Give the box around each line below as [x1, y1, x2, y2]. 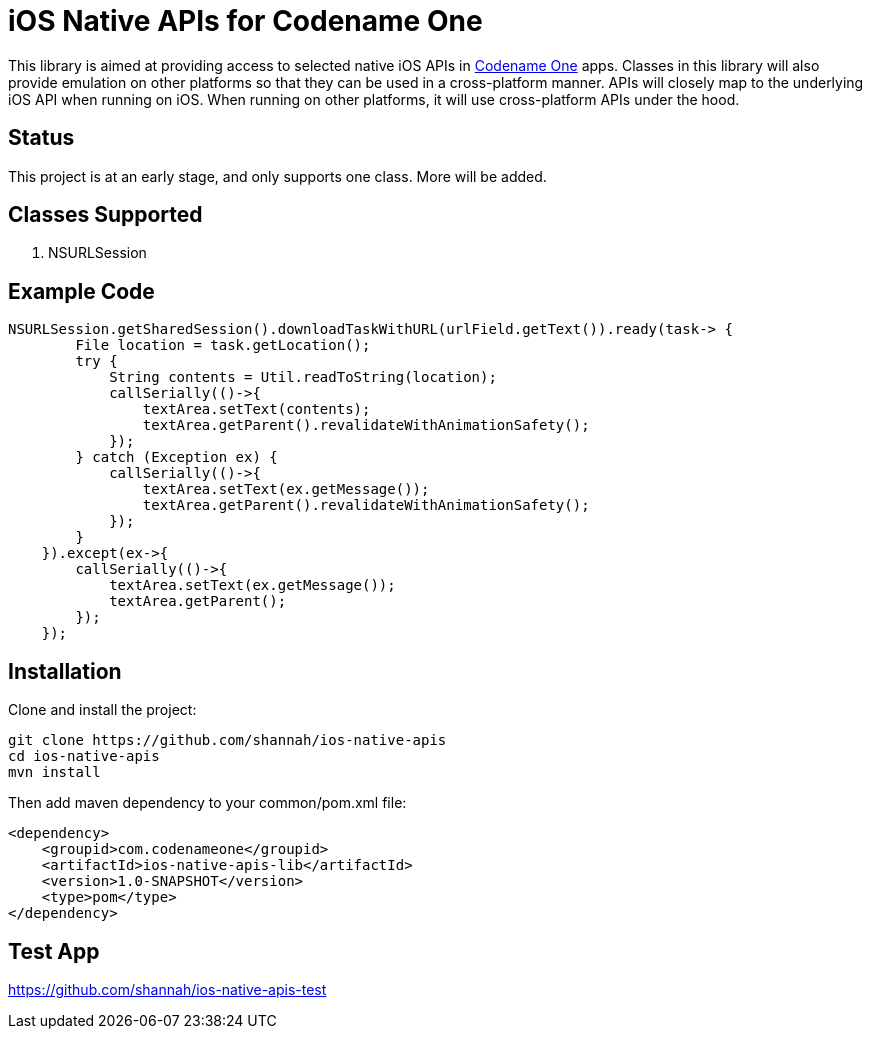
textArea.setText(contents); [142, 401, 371, 418]
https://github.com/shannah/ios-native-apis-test [8, 980, 327, 998]
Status [8, 125, 75, 151]
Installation [8, 658, 122, 684]
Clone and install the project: [8, 701, 197, 719]
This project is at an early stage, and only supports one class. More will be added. [8, 167, 547, 185]
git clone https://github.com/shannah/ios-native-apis [8, 732, 447, 749]
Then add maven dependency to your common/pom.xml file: [8, 794, 407, 812]
